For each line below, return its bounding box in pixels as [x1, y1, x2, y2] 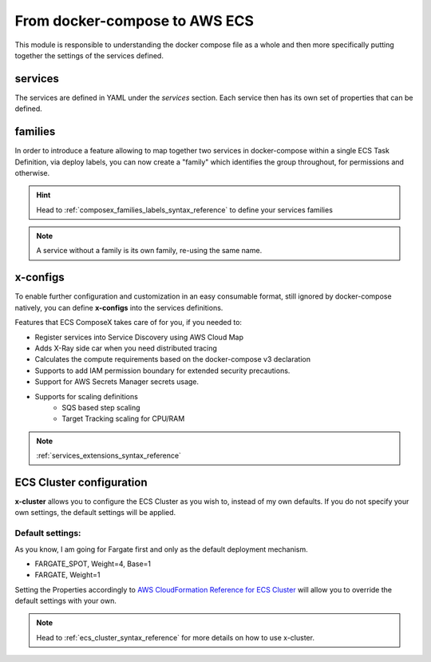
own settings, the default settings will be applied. [14, 508, 176, 517]
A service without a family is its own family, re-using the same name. [36, 246, 263, 256]
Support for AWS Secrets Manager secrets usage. [34, 377, 200, 386]
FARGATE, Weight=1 [34, 570, 101, 580]
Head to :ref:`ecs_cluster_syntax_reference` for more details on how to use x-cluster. [36, 632, 315, 642]
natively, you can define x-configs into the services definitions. [14, 303, 223, 312]
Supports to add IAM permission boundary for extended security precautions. [34, 366, 291, 375]
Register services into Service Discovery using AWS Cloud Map [34, 332, 243, 342]
